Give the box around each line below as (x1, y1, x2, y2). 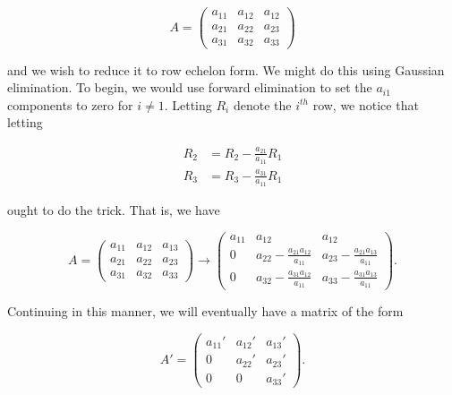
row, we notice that (312, 95, 419, 114)
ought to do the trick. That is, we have (7, 200, 220, 219)
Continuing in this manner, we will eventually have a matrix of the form (7, 302, 404, 320)
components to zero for (7, 95, 133, 114)
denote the (233, 95, 292, 114)
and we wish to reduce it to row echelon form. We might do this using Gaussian (7, 60, 445, 79)
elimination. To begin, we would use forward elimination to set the (7, 78, 372, 97)
